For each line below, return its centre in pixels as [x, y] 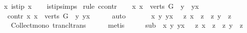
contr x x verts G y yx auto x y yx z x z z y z [119, 15]
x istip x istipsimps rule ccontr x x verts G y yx [102, 6]
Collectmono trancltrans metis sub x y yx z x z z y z [127, 25]
